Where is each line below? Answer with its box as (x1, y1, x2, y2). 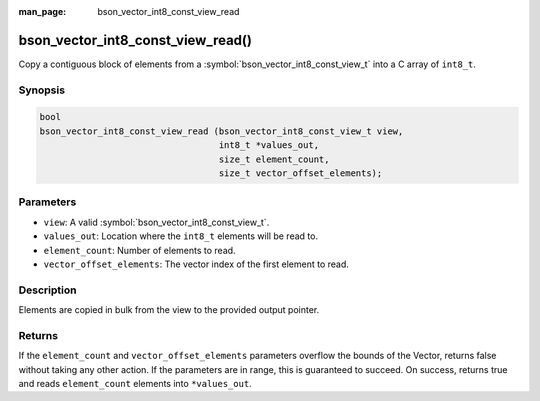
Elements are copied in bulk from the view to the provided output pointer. (18, 304, 320, 316)
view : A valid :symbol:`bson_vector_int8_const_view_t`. (43, 216, 270, 228)
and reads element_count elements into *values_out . (18, 377, 252, 389)
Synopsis (18, 83, 65, 97)
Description (18, 283, 77, 297)
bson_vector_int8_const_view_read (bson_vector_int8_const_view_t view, (39, 125, 404, 137)
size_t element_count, (218, 153, 330, 165)
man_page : (18, 6, 67, 17)
